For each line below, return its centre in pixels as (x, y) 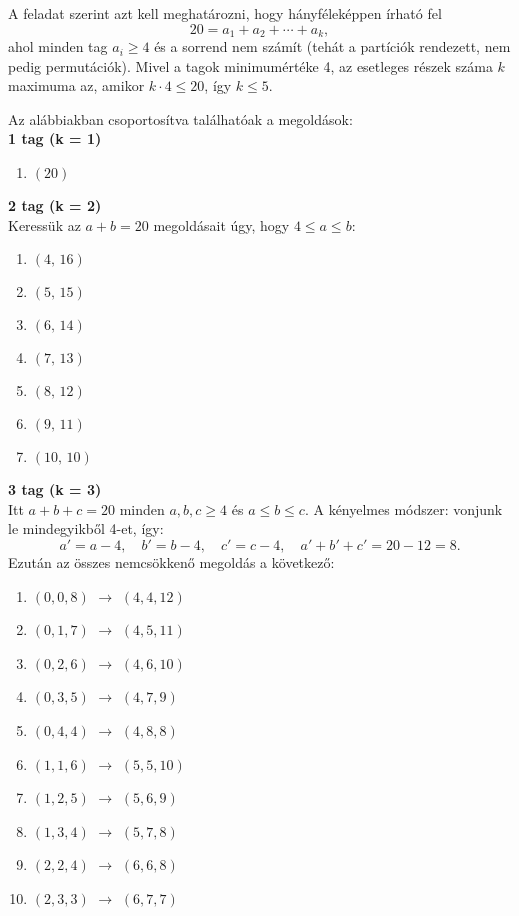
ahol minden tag (58, 46)
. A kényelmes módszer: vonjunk (403, 508)
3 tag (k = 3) (55, 489)
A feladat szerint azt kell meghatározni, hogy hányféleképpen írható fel (225, 13)
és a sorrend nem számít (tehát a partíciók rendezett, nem (332, 46)
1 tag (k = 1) (55, 138)
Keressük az (44, 224)
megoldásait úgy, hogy (221, 224)
